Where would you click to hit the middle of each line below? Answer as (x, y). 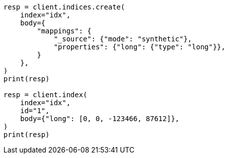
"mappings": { (64, 31)
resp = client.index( (45, 95)
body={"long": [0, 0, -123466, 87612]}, (100, 119)
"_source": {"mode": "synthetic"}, (123, 39)
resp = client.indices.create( (64, 7)
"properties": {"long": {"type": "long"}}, (140, 47)
